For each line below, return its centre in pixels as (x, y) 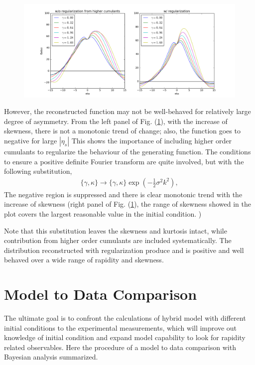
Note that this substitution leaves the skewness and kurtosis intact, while (116, 230)
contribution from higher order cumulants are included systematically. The (118, 240)
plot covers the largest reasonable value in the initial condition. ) (103, 213)
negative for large (31, 140)
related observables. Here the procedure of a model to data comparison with (120, 347)
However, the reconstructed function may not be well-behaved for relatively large (127, 111)
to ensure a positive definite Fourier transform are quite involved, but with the (124, 161)
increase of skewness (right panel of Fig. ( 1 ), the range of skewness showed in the (127, 204)
